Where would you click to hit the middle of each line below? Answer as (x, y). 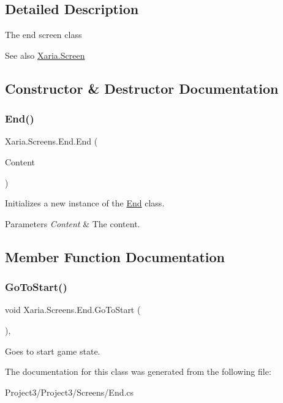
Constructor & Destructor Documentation (142, 88)
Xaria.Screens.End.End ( (51, 141)
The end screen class (43, 35)
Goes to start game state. (53, 351)
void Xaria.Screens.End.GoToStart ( (73, 310)
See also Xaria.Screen (45, 55)
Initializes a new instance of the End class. (85, 203)
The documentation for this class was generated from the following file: (138, 371)
